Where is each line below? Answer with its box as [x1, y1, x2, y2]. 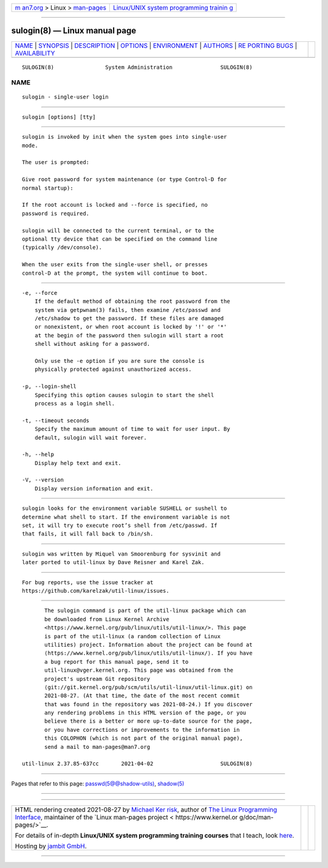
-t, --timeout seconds [22, 417, 90, 424]
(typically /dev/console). [22, 244, 103, 251]
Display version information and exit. [34, 485, 154, 492]
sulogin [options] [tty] [22, 113, 96, 120]
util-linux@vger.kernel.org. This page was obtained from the [44, 667, 234, 674]
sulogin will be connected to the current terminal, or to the [22, 227, 214, 234]
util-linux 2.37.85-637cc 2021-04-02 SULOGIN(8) [22, 760, 253, 767]
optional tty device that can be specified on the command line [22, 235, 218, 243]
